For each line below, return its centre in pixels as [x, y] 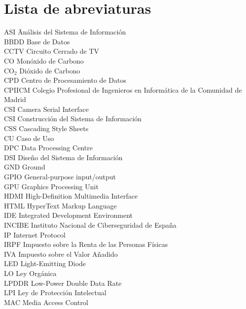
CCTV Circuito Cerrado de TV [52, 51]
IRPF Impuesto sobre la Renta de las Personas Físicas [86, 244]
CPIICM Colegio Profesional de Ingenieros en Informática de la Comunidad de [123, 89]
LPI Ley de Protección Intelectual [55, 292]
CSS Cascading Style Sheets [46, 128]
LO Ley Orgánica [30, 273]
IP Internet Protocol [35, 234]
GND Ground [25, 167]
